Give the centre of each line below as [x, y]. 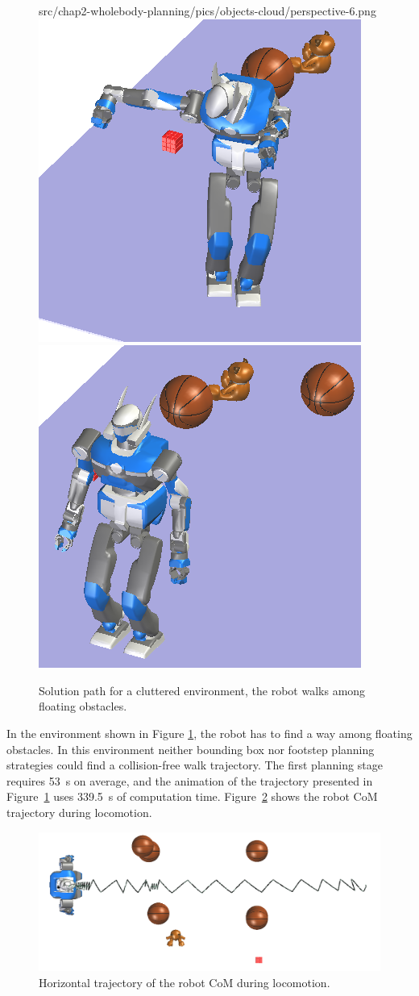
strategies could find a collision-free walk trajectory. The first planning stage [195, 765]
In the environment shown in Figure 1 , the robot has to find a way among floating [209, 733]
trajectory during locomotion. [79, 812]
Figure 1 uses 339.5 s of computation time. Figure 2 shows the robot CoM [192, 796]
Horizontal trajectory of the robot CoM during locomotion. [185, 982]
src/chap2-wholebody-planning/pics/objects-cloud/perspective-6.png [207, 10]
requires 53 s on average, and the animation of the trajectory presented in [190, 780]
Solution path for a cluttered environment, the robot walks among [202, 690]
